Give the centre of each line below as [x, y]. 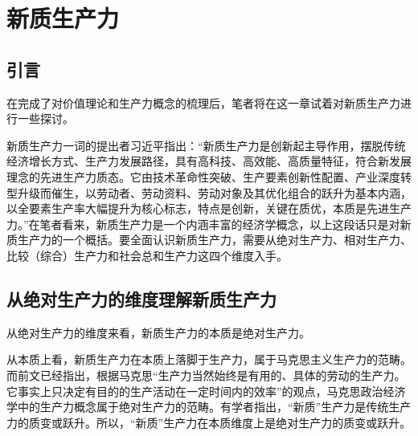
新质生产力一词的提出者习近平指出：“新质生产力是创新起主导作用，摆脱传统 [206, 145]
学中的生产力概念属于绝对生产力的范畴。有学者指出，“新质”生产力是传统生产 [209, 407]
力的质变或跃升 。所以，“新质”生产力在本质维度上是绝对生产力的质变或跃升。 [209, 422]
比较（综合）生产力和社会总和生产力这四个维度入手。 [147, 255]
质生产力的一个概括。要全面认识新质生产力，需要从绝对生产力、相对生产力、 [209, 240]
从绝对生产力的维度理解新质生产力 [141, 298]
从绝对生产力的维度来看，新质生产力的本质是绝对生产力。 [158, 332]
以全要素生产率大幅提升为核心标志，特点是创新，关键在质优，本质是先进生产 [209, 208]
